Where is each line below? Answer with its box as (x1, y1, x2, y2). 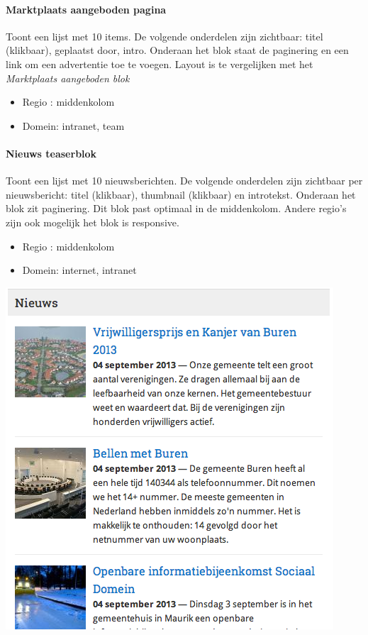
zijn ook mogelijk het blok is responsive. (6, 214, 179, 229)
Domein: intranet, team (22, 118, 125, 133)
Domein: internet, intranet (22, 263, 137, 277)
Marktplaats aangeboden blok (6, 70, 130, 85)
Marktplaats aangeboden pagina (6, 1, 167, 16)
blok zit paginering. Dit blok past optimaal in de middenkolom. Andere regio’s (6, 201, 347, 216)
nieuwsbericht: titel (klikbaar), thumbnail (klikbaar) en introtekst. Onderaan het (6, 187, 356, 201)
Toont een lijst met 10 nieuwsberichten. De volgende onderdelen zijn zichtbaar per (6, 173, 363, 188)
